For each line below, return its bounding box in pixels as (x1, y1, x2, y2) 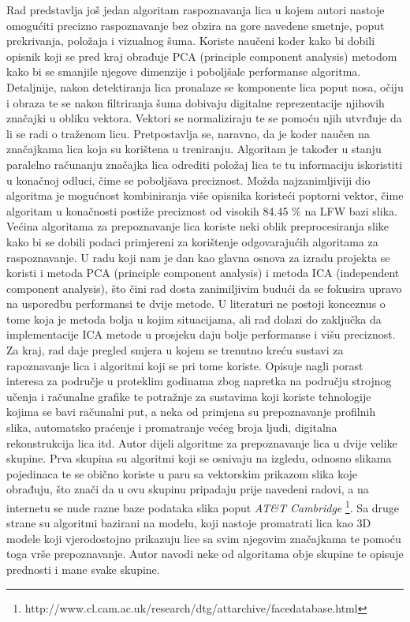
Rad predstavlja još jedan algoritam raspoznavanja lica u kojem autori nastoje (6, 2, 385, 17)
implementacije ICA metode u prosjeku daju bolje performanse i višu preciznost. (6, 326, 396, 343)
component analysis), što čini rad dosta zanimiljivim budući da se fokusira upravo (6, 279, 402, 296)
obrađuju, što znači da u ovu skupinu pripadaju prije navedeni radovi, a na (6, 481, 369, 497)
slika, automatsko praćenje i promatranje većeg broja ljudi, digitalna (6, 419, 337, 436)
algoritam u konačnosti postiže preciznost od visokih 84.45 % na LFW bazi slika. (6, 202, 397, 219)
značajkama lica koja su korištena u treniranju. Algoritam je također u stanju (6, 141, 382, 157)
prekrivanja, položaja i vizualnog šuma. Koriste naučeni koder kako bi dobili (6, 32, 375, 49)
